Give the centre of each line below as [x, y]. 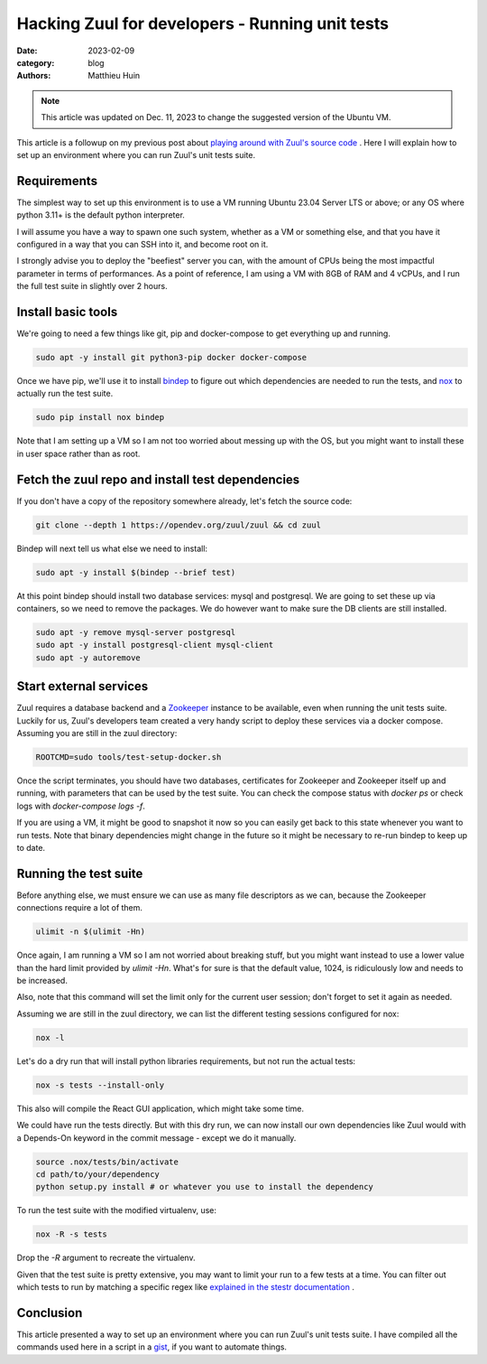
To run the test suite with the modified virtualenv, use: [116, 1210]
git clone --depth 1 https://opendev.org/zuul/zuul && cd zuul [179, 525]
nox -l [50, 1037]
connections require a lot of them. [80, 908]
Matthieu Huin [114, 76]
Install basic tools [67, 312]
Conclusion [50, 1313]
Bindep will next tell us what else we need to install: [112, 548]
